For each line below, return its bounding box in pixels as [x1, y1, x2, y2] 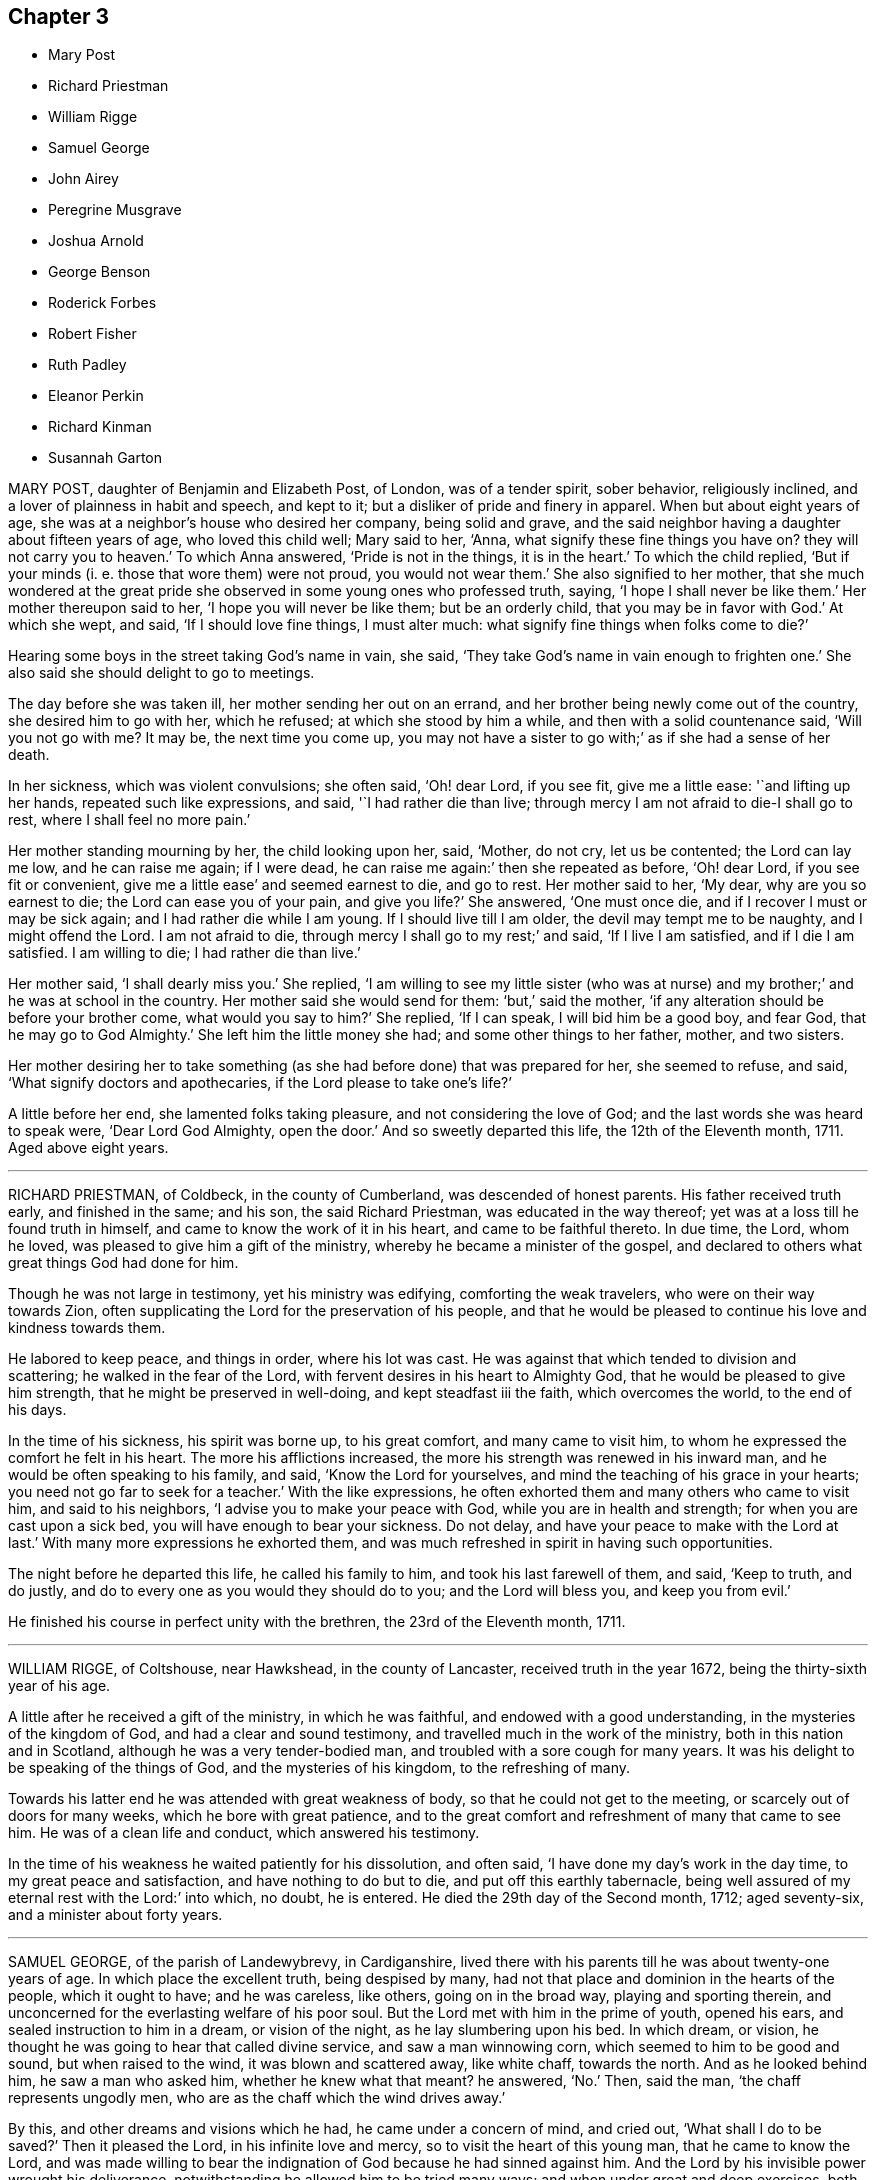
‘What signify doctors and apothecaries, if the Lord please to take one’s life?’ [8, 1074, 512, 1092]
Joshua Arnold [48, 232, 144, 250]
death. [8, 746, 50, 764]
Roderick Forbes [48, 294, 157, 312]
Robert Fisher [48, 325, 137, 343]
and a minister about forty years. [8, 1906, 223, 1924]
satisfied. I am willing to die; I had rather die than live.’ [8, 944, 361, 962]
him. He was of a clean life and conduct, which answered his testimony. [8, 1824, 480, 1842]
